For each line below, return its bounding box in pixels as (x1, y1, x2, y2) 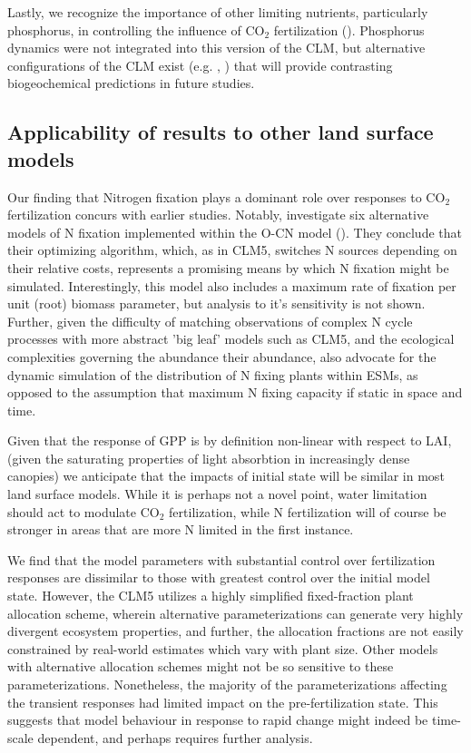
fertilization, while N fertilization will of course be (169, 502, 446, 521)
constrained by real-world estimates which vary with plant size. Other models (7, 639, 438, 658)
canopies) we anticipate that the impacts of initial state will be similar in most (7, 466, 445, 485)
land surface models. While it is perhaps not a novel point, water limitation (7, 484, 427, 504)
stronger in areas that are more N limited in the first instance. (7, 520, 354, 539)
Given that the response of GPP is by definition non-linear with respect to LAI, (7, 431, 452, 450)
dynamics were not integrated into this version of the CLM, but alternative (7, 38, 426, 57)
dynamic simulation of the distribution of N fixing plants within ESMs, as (7, 365, 418, 384)
